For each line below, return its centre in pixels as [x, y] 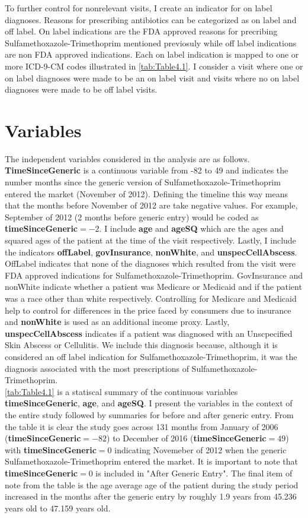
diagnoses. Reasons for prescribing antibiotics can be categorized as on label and [151, 19]
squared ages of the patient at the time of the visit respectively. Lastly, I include [150, 240]
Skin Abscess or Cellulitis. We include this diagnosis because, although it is [141, 345]
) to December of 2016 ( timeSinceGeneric [187, 438]
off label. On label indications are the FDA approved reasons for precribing [141, 31]
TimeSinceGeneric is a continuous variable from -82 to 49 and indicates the [147, 170]
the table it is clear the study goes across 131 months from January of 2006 [142, 426]
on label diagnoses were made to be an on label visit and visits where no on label [152, 78]
